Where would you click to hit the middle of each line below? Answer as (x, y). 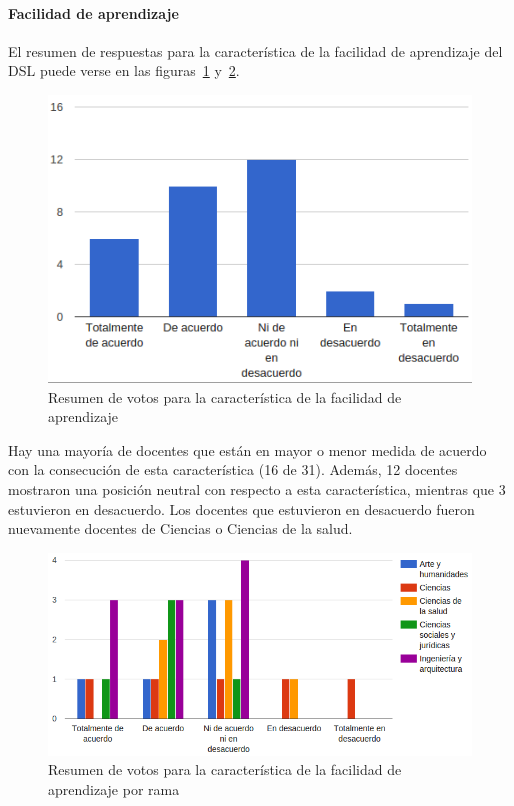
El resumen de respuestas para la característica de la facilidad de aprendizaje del (255, 50)
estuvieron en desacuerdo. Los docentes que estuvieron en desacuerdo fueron (241, 508)
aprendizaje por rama (114, 788)
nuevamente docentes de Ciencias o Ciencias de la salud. (180, 528)
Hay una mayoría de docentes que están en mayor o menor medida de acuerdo (247, 449)
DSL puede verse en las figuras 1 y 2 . (124, 70)
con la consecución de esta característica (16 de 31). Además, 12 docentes (233, 469)
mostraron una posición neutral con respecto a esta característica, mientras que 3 (257, 488)
